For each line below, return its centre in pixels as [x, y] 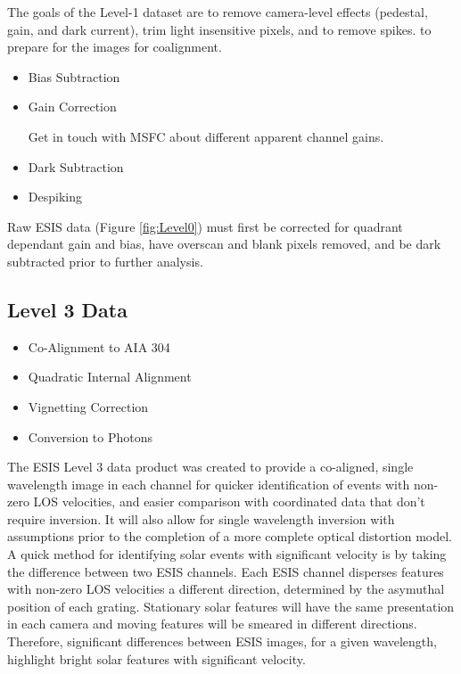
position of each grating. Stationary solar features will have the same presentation [231, 606]
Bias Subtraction [74, 76]
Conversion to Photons [91, 436]
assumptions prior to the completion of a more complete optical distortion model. [230, 536]
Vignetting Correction [88, 406]
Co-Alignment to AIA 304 [99, 346]
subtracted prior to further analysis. [105, 261]
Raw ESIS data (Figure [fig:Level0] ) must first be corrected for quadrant [205, 226]
